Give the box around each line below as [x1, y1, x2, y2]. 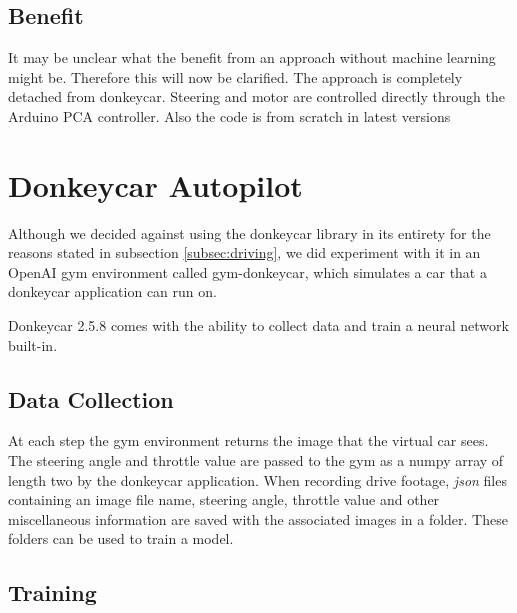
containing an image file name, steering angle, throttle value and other [8, 489, 440, 510]
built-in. [8, 334, 58, 355]
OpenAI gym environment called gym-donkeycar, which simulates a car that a [8, 261, 487, 282]
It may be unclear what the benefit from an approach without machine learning [8, 47, 496, 68]
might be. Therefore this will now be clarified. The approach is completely [8, 66, 463, 87]
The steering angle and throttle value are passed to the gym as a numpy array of [8, 450, 504, 471]
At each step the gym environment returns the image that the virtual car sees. [8, 430, 489, 451]
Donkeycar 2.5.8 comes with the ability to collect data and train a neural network [8, 315, 509, 336]
